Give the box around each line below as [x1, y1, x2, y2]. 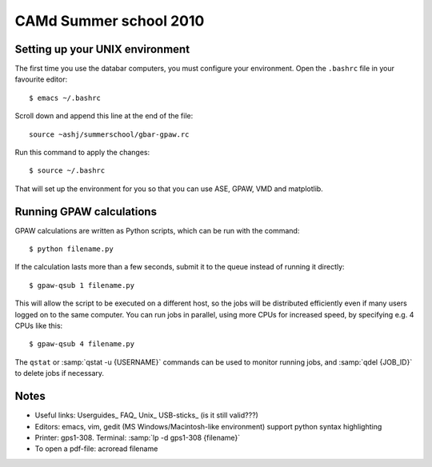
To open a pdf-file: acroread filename [34, 444, 158, 453]
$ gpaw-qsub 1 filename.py [29, 281, 135, 289]
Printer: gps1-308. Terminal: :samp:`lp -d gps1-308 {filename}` [34, 433, 241, 442]
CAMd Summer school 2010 [14, 12, 205, 30]
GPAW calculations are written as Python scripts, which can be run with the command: [14, 226, 300, 235]
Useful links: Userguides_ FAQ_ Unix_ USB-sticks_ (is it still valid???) [34, 410, 259, 420]
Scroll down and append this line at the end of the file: [14, 111, 194, 121]
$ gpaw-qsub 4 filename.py [29, 340, 135, 349]
